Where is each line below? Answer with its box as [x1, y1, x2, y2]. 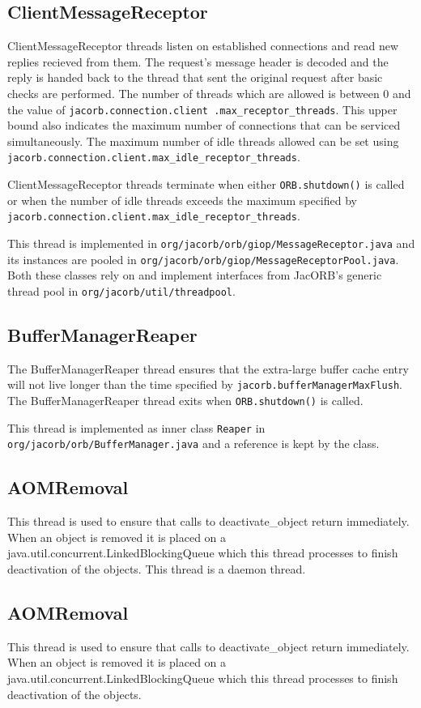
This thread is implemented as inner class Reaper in [7, 419, 266, 436]
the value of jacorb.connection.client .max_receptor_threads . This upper [7, 100, 398, 117]
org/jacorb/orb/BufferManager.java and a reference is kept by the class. [7, 435, 380, 452]
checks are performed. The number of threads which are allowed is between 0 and [7, 84, 411, 101]
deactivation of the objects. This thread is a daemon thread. [7, 560, 306, 577]
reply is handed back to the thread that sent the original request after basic [7, 69, 383, 86]
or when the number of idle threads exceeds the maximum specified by [7, 191, 357, 208]
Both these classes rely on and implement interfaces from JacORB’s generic [7, 267, 382, 284]
